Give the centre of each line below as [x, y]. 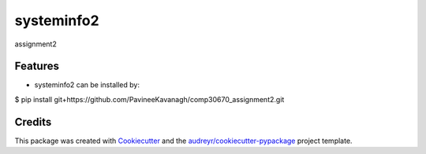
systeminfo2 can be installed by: [87, 85]
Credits [33, 122]
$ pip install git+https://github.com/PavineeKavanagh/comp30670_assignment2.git [149, 99]
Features [37, 66]
